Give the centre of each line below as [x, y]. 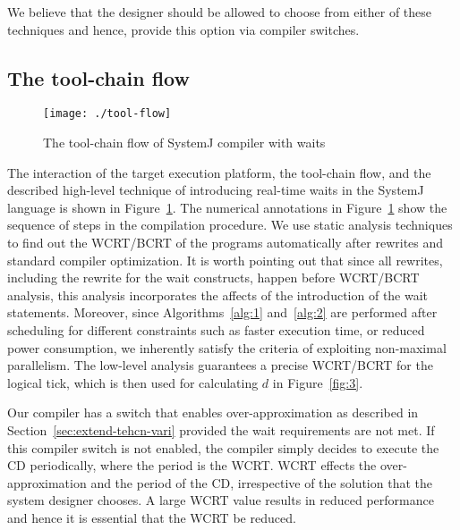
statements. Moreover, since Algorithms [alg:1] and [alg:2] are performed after [222, 312]
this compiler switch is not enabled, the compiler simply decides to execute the [223, 447]
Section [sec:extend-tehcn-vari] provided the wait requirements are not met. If [221, 429]
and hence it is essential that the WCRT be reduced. [152, 517]
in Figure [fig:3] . [318, 382]
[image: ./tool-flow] [107, 114]
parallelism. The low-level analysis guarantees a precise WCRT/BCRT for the [220, 365]
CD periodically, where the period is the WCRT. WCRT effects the [192, 465]
